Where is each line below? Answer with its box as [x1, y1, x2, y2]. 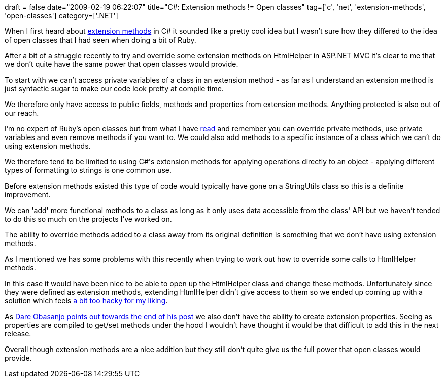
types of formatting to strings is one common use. [5, 166, 172, 175]
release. [5, 329, 31, 338]
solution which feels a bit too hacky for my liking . [5, 296, 168, 305]
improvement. [5, 190, 51, 199]
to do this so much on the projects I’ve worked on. [5, 215, 172, 223]
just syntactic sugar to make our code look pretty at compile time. [5, 84, 224, 93]
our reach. [5, 109, 39, 117]
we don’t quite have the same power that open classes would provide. [5, 60, 238, 68]
